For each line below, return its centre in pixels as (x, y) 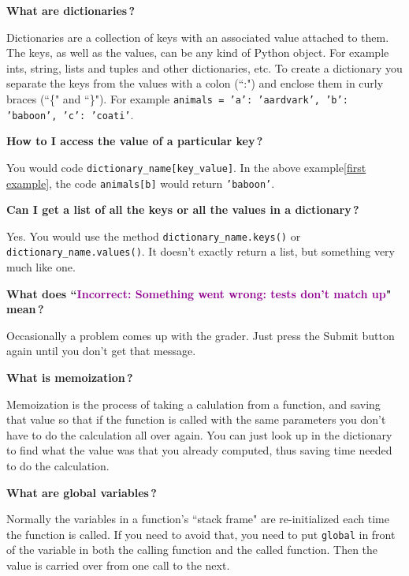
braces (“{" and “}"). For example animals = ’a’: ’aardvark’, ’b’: (177, 98)
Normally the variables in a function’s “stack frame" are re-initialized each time (198, 519)
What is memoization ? (70, 378)
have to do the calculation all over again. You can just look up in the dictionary (199, 434)
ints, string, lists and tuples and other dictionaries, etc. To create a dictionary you (204, 67)
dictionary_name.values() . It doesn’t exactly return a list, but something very (201, 251)
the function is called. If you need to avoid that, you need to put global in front (201, 534)
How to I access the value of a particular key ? (135, 141)
